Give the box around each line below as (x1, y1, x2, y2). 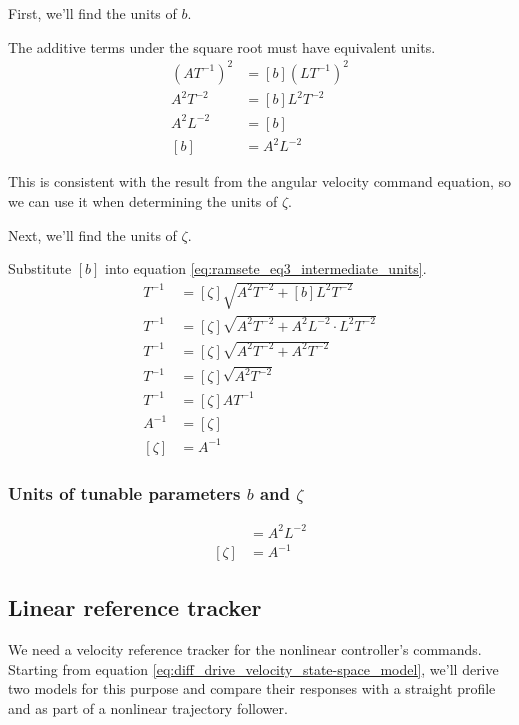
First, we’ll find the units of (8, 3, 177, 23)
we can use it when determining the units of (8, 190, 278, 211)
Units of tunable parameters (8, 480, 241, 505)
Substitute (8, 258, 72, 279)
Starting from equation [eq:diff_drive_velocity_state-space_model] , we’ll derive (8, 658, 499, 679)
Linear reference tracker (8, 592, 262, 623)
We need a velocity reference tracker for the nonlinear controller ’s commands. (8, 639, 482, 660)
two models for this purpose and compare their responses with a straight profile (8, 678, 496, 699)
